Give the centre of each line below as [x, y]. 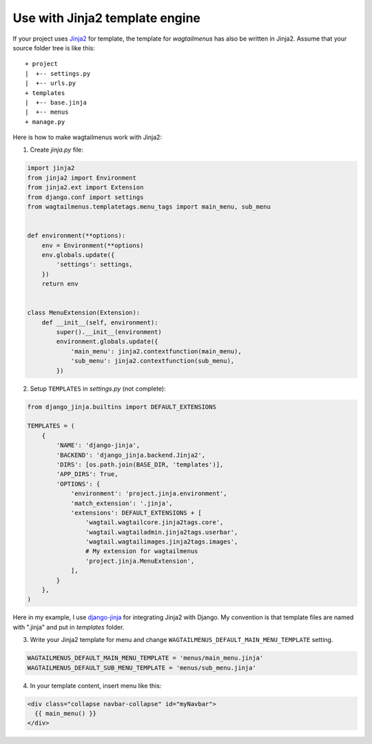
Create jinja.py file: [57, 150]
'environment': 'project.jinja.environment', [149, 494]
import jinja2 [51, 168]
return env [60, 284]
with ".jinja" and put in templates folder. [69, 627]
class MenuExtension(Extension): [84, 313]
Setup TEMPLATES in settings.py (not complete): [98, 389]
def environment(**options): [76, 236]
